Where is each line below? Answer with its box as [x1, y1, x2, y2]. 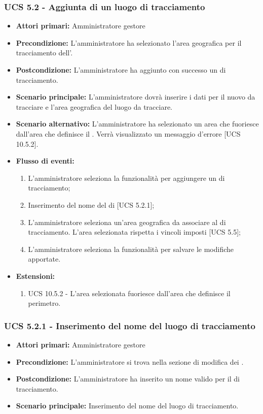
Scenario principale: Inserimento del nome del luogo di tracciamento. [16, 400, 239, 411]
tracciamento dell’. [16, 47, 73, 58]
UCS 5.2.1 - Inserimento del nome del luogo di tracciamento [4, 319, 255, 332]
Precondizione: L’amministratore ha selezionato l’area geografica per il [16, 37, 242, 48]
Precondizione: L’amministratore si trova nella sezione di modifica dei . [16, 356, 244, 367]
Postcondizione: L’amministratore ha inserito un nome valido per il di [16, 373, 240, 384]
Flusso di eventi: [16, 155, 74, 166]
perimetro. [28, 298, 61, 308]
